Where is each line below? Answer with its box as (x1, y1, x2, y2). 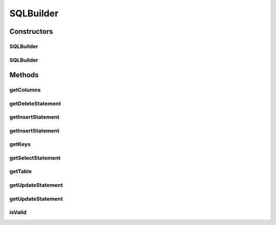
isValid (9, 209, 27, 216)
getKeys (9, 141, 31, 148)
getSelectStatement (9, 154, 61, 161)
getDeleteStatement (9, 100, 61, 107)
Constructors (9, 27, 53, 36)
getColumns (9, 86, 41, 94)
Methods (9, 71, 39, 79)
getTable (9, 168, 32, 175)
